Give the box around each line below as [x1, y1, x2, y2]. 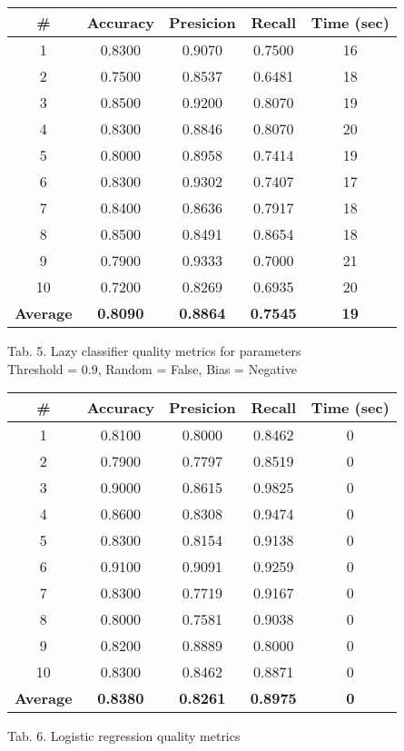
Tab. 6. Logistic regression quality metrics [7, 726, 241, 746]
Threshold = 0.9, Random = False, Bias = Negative [7, 359, 297, 378]
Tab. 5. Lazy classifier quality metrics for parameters [7, 341, 301, 360]
